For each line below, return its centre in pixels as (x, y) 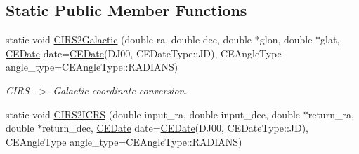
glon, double (286, 40)
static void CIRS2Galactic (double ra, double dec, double (129, 40)
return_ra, (331, 114)
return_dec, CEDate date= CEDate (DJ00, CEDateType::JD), (176, 128)
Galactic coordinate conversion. (120, 90)
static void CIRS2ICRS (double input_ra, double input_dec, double (153, 114)
